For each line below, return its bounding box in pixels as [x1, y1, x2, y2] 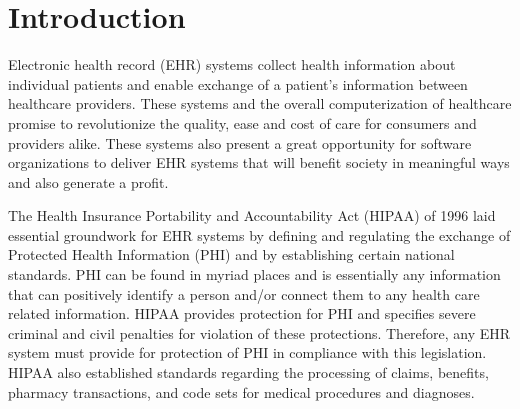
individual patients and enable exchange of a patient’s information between [8, 73, 468, 94]
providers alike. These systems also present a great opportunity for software [8, 132, 472, 153]
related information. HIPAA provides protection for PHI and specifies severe [8, 303, 476, 324]
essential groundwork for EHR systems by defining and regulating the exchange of [8, 224, 511, 245]
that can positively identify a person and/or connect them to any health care [8, 283, 480, 304]
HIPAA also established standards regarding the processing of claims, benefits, [8, 362, 489, 383]
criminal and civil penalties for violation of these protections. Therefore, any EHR [8, 322, 511, 343]
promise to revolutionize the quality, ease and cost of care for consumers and [8, 112, 477, 133]
